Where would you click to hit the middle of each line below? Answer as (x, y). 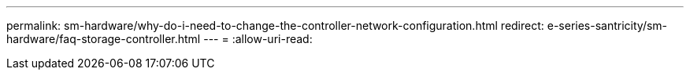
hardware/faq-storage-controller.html (104, 39)
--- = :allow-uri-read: (258, 39)
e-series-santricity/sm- (607, 25)
